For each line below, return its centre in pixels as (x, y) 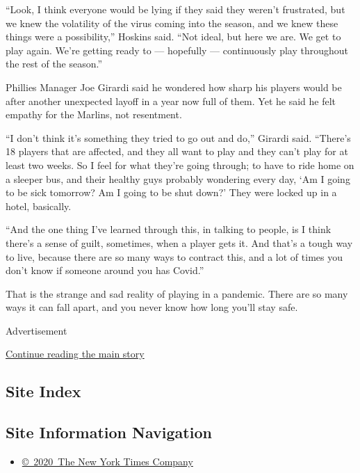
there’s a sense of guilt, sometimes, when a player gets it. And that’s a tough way (179, 242)
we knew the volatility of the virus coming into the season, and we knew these (172, 23)
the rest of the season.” (54, 64)
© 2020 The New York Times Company (107, 462)
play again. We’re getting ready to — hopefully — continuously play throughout (177, 50)
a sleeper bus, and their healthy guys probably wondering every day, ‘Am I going (178, 178)
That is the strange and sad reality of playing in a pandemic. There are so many (177, 293)
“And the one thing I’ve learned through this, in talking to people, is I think (169, 229)
